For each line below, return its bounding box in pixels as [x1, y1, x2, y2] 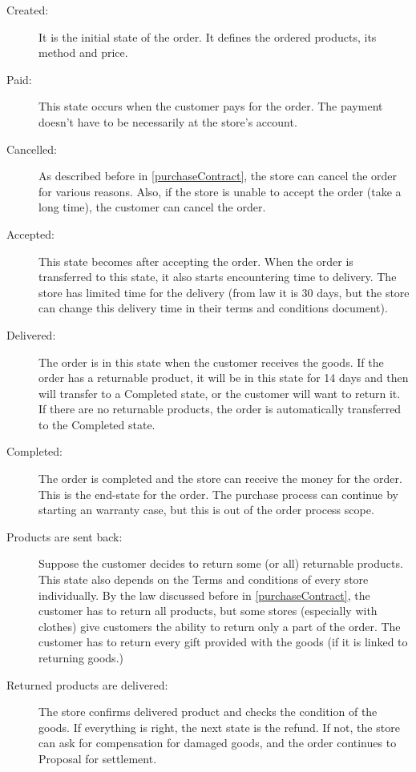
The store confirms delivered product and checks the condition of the [38, 703, 378, 720]
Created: [6, 2, 49, 18]
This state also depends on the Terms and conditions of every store [38, 571, 369, 588]
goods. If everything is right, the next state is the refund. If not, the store [38, 718, 400, 735]
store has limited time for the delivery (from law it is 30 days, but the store [38, 283, 410, 300]
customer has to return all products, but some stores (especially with [38, 602, 378, 619]
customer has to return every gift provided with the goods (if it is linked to [38, 633, 408, 650]
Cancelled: [6, 140, 57, 157]
